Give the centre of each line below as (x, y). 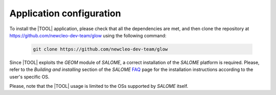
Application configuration (65, 13)
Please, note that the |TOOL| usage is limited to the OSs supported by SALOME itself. (99, 86)
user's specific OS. (29, 77)
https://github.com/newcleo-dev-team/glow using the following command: (88, 35)
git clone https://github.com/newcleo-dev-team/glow (100, 49)
